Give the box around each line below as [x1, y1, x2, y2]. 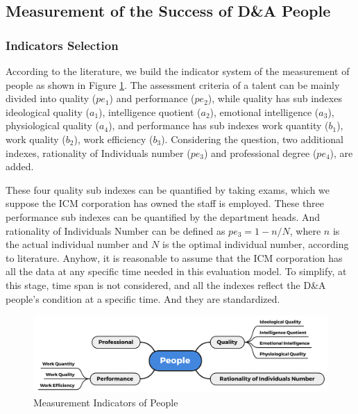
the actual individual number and [6, 237, 148, 251]
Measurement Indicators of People [33, 395, 178, 410]
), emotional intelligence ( [210, 104, 319, 119]
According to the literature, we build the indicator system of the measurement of [6, 64, 350, 78]
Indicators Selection [6, 36, 119, 53]
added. [6, 159, 34, 174]
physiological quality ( [6, 118, 100, 133]
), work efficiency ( [74, 131, 153, 146]
